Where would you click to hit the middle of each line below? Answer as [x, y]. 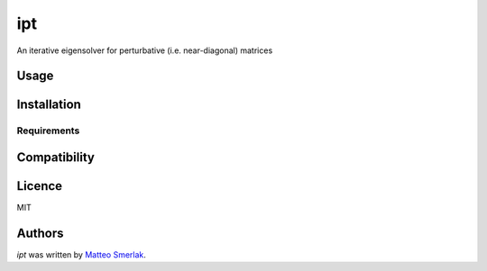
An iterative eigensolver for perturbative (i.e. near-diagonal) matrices [145, 50]
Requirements [48, 131]
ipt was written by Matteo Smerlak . [81, 254]
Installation [49, 105]
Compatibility [55, 157]
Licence [40, 186]
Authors [40, 233]
